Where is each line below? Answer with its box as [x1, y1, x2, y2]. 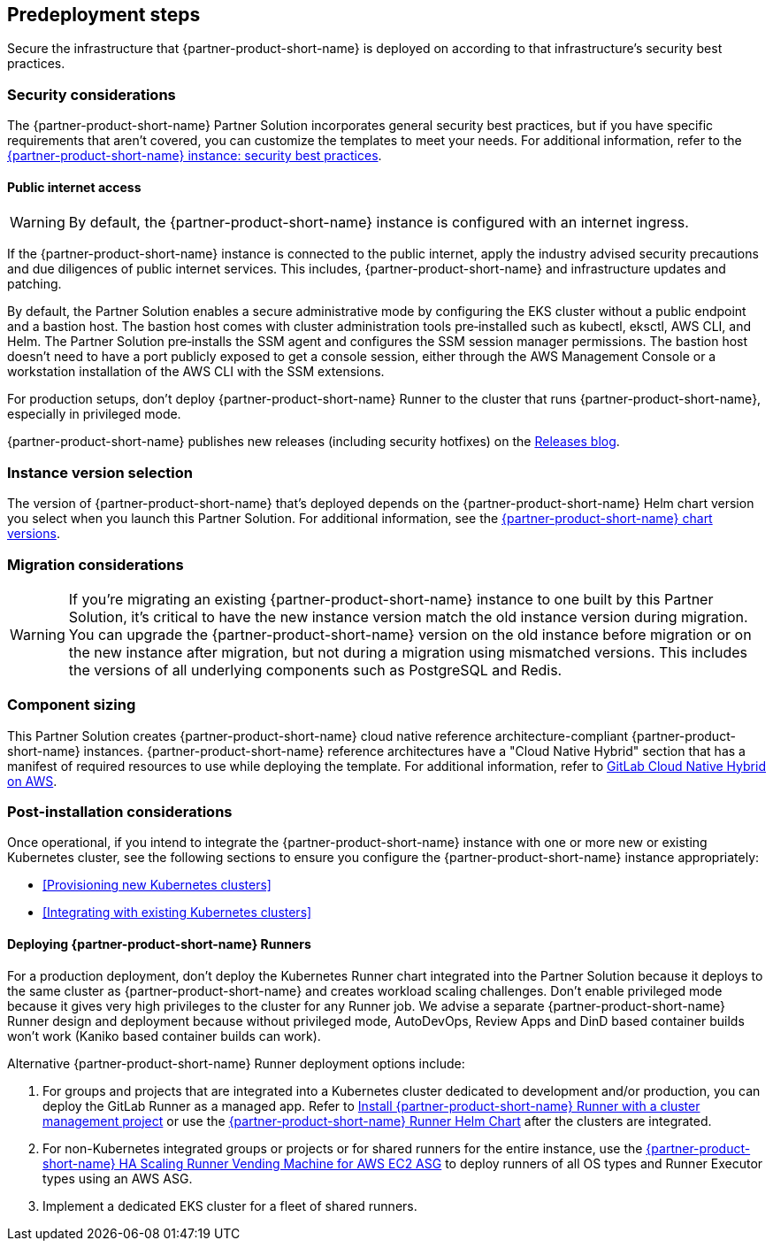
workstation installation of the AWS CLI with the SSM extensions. [7, 364, 385, 380]
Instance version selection [7, 463, 193, 481]
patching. [7, 276, 62, 292]
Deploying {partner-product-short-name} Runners [7, 936, 311, 951]
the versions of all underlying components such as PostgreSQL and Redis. [68, 660, 563, 679]
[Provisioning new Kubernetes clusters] [42, 877, 272, 893]
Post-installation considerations [7, 803, 233, 821]
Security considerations [7, 85, 176, 104]
